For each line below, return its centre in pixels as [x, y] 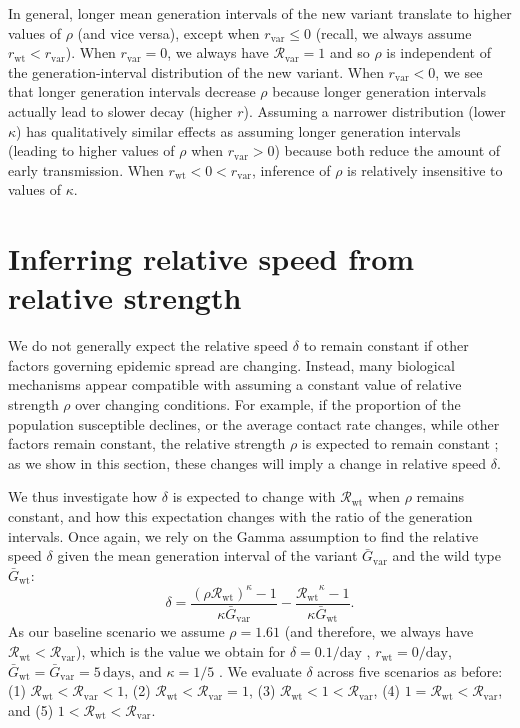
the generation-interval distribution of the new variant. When [196, 71]
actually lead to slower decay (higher [120, 110]
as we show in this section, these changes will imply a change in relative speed [247, 462]
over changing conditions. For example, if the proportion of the [268, 404]
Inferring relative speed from [211, 258]
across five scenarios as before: [410, 670]
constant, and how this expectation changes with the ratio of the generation [240, 516]
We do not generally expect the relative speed [148, 345]
